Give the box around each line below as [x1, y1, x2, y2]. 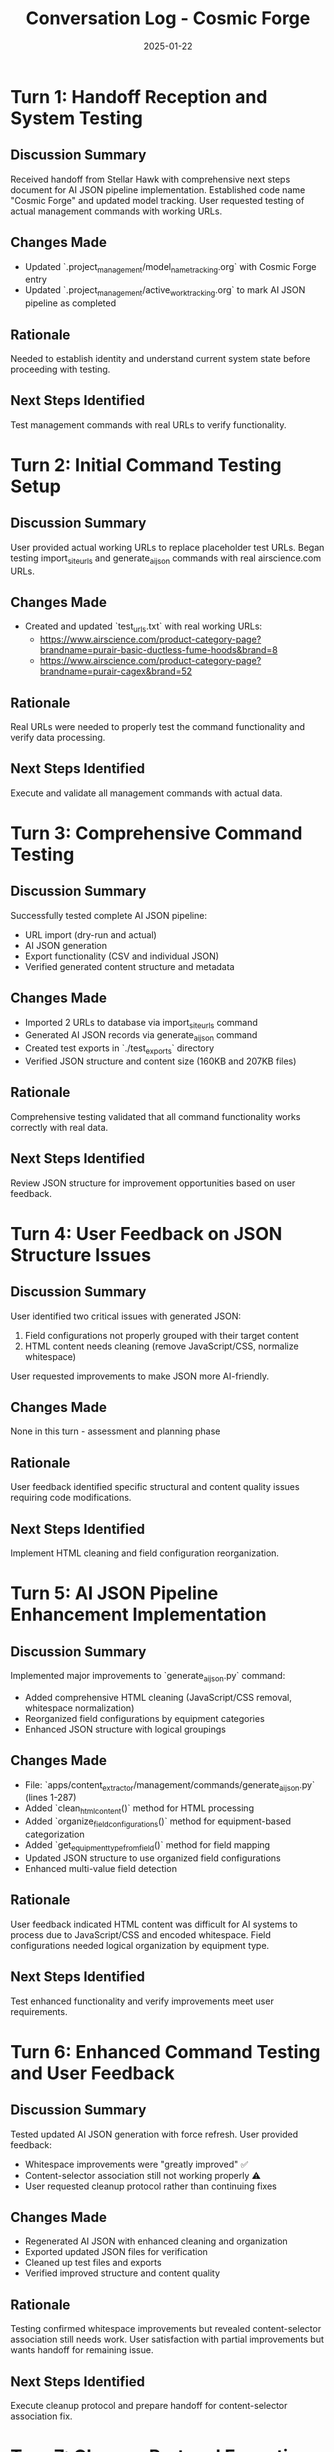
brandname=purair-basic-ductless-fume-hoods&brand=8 [39, 644, 278, 656]
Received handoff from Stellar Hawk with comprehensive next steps [10, 173, 291, 185]
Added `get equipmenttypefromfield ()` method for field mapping [24, 1839, 271, 1853]
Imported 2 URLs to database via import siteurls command [24, 1016, 258, 1031]
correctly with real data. [10, 1121, 109, 1133]
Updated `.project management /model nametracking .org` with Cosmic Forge [24, 260, 317, 275]
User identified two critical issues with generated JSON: [10, 1310, 242, 1322]
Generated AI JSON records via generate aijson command [24, 1029, 258, 1044]
